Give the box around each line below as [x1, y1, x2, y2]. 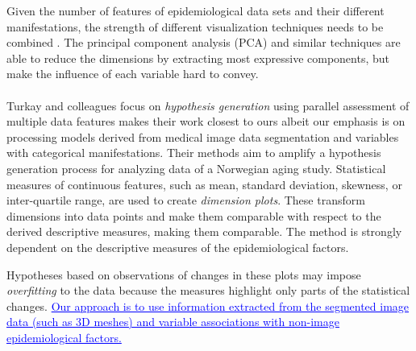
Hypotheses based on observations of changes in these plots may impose [6, 266, 361, 283]
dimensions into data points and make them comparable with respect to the [6, 207, 381, 224]
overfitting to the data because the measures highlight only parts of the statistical [6, 282, 410, 299]
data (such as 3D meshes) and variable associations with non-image [6, 313, 339, 330]
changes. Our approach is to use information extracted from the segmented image [6, 297, 410, 314]
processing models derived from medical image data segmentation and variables [6, 128, 399, 145]
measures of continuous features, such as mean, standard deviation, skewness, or [6, 175, 402, 192]
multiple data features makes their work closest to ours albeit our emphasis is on [6, 113, 406, 130]
